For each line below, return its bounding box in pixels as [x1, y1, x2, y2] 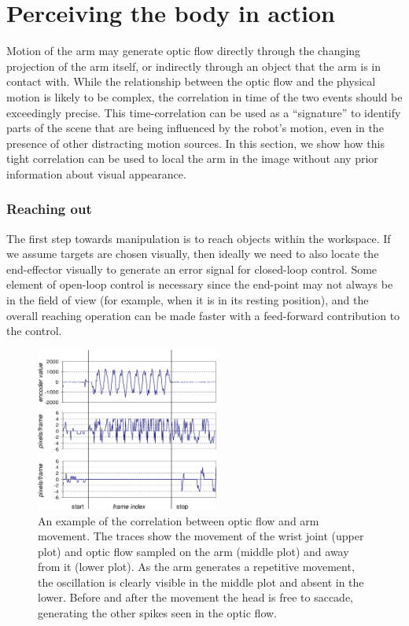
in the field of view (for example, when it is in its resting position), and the [6, 292, 369, 308]
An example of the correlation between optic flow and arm [38, 512, 319, 528]
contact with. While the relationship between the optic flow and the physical [6, 73, 376, 90]
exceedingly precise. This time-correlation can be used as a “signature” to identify [6, 104, 401, 120]
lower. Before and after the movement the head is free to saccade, [38, 589, 353, 606]
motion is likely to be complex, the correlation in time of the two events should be [6, 88, 403, 105]
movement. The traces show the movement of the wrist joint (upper [38, 528, 364, 544]
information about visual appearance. [6, 165, 186, 182]
